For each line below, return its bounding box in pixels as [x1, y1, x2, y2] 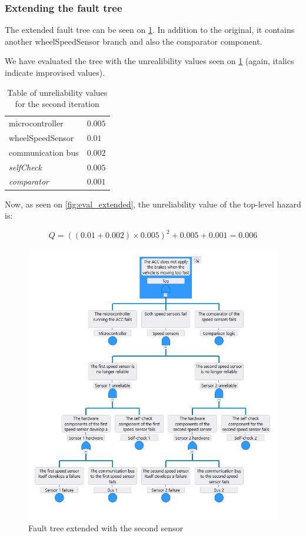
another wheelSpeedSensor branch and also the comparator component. [5, 35, 262, 47]
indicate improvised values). [5, 66, 105, 78]
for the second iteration [15, 98, 99, 110]
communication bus [9, 146, 79, 158]
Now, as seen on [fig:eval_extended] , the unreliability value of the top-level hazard [5, 197, 301, 210]
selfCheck [9, 160, 42, 173]
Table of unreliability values [7, 86, 108, 98]
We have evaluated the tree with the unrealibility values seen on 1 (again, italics [5, 55, 294, 67]
